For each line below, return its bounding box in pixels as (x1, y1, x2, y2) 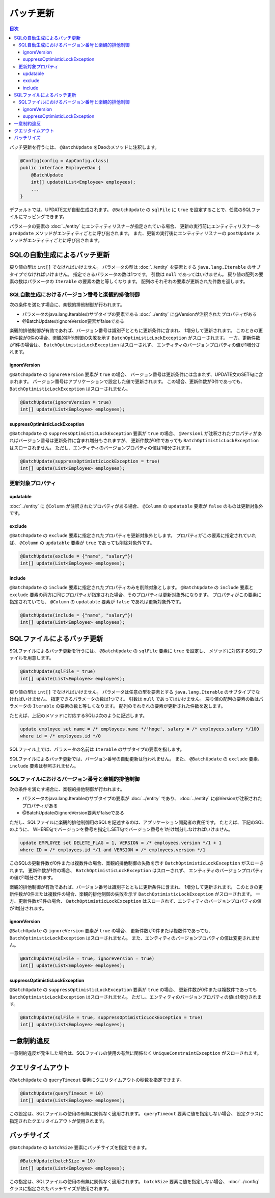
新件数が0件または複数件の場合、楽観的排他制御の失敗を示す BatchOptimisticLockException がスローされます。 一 (9, 890, 261, 897)
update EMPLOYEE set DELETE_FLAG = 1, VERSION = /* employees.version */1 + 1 (20, 840, 222, 846)
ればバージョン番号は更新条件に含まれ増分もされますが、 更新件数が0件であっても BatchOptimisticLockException (9, 438, 259, 444)
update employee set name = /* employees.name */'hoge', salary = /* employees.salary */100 (20, 726, 259, 732)
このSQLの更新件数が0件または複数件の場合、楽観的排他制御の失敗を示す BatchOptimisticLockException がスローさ (9, 860, 264, 866)
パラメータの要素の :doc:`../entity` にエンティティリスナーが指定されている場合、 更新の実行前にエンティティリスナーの (9, 223, 260, 229)
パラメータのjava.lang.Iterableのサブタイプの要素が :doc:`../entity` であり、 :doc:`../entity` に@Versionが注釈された (22, 796, 262, 802)
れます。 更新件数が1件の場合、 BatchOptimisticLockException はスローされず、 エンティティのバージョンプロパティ (9, 867, 264, 873)
